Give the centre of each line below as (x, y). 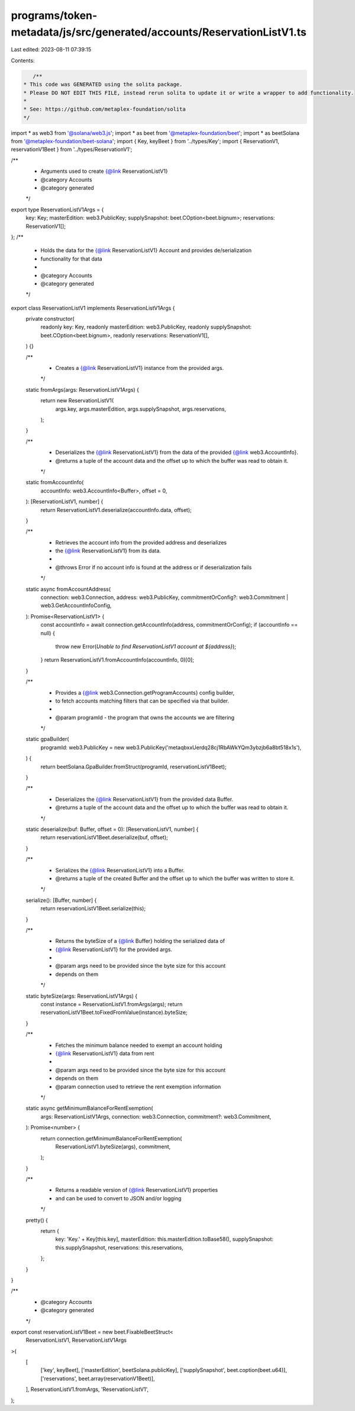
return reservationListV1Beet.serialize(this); (93, 909)
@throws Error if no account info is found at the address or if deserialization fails (154, 567)
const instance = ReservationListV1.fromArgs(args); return (112, 1004)
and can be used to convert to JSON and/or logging (118, 1198)
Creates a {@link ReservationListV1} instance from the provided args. (140, 368)
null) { (48, 633)
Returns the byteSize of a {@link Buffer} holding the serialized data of (140, 941)
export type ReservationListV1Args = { (57, 210)
